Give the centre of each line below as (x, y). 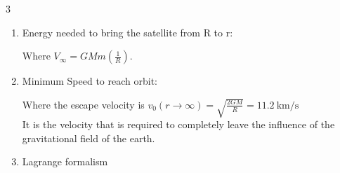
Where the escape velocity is (83, 104)
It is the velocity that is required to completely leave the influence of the (178, 124)
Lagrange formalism (65, 161)
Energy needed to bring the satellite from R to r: (127, 32)
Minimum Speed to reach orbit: (90, 81)
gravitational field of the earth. (89, 138)
